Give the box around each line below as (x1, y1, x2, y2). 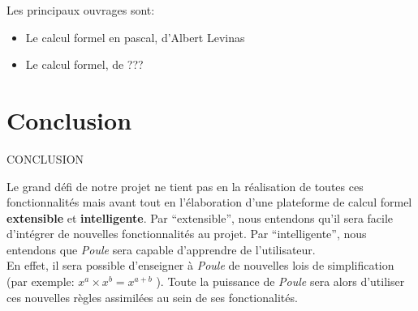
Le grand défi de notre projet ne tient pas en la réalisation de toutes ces (6, 177, 364, 194)
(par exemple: (6, 273, 75, 290)
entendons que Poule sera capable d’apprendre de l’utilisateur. (6, 241, 316, 258)
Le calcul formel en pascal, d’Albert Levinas (25, 28, 245, 45)
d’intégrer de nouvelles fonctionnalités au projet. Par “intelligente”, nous (6, 225, 367, 242)
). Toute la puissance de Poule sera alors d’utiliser (156, 273, 405, 290)
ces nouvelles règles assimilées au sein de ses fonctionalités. (6, 288, 298, 305)
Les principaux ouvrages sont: (6, 2, 155, 18)
